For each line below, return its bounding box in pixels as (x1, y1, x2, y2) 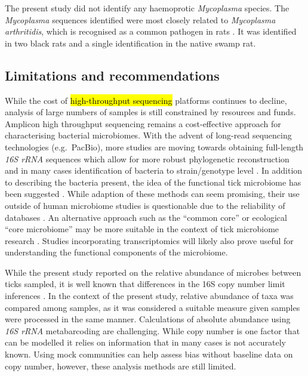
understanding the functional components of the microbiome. (5, 246, 228, 258)
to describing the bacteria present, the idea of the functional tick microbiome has (5, 175, 301, 188)
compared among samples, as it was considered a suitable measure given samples (5, 301, 300, 313)
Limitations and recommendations (5, 66, 220, 84)
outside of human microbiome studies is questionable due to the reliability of (5, 199, 285, 211)
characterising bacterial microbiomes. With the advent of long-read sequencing (5, 129, 292, 141)
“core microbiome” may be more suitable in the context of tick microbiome (5, 223, 279, 235)
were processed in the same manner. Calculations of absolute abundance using (5, 313, 291, 325)
